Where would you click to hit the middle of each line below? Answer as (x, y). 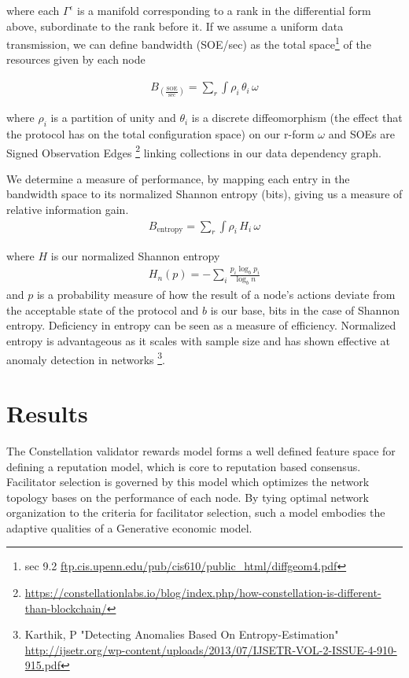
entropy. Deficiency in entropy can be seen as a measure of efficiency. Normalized (201, 325)
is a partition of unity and (113, 118)
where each (33, 10)
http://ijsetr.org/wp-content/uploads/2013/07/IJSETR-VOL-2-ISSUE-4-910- (211, 649)
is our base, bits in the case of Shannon (305, 310)
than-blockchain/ (66, 608)
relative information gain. (68, 210)
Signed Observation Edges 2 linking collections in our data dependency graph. (194, 151)
